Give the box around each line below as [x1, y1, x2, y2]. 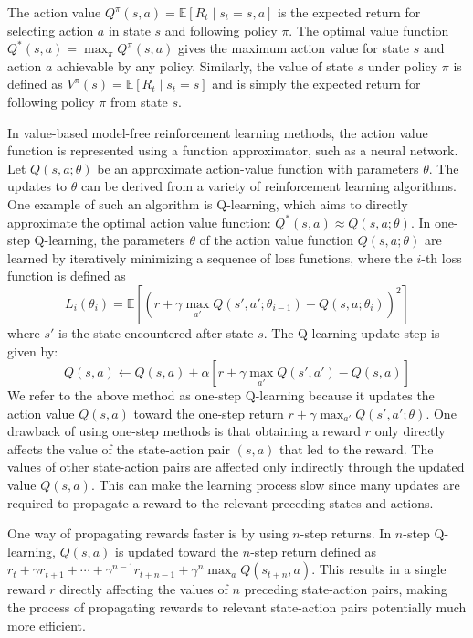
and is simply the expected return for [212, 74, 421, 93]
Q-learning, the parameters [34, 230, 185, 250]
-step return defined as [250, 541, 377, 560]
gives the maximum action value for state [178, 38, 410, 58]
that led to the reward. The [279, 439, 434, 458]
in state [108, 20, 151, 39]
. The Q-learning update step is [263, 323, 440, 342]
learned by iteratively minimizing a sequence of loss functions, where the [7, 248, 413, 267]
